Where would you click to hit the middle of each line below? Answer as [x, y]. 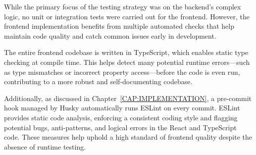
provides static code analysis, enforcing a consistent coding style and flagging [121, 117]
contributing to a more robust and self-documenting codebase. [98, 81]
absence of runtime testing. [45, 146]
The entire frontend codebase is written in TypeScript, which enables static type [126, 52]
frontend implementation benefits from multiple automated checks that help [119, 26]
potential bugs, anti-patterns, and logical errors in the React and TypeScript [120, 127]
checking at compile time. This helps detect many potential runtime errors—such [127, 62]
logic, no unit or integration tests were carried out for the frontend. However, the [127, 16]
